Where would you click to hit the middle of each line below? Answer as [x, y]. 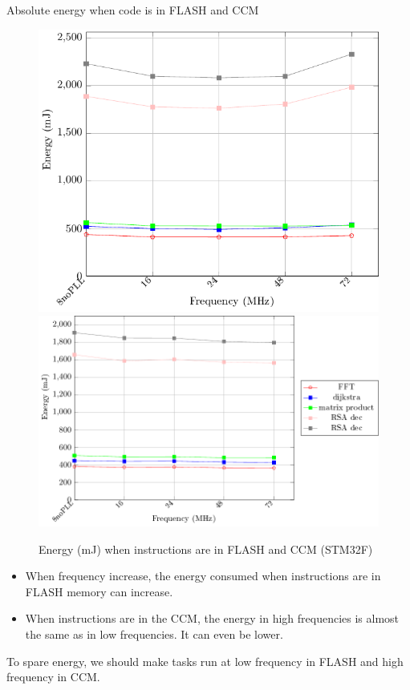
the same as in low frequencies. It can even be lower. [154, 634]
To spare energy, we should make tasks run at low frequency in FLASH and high [205, 661]
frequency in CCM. [53, 677]
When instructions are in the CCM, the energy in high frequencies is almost [212, 618]
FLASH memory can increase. [99, 591]
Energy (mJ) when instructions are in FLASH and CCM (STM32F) [206, 549]
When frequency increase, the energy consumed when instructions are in [203, 576]
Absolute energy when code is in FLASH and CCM [133, 10]
